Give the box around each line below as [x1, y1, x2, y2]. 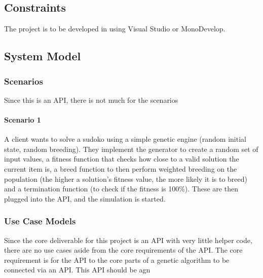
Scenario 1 [4, 114, 41, 125]
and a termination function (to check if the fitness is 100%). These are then [4, 183, 238, 194]
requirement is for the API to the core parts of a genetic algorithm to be [4, 254, 230, 265]
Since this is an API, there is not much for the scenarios [4, 94, 178, 105]
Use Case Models [4, 215, 76, 227]
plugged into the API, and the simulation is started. [4, 193, 166, 204]
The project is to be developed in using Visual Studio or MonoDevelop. [4, 23, 226, 34]
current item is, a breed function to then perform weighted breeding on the [4, 163, 237, 174]
